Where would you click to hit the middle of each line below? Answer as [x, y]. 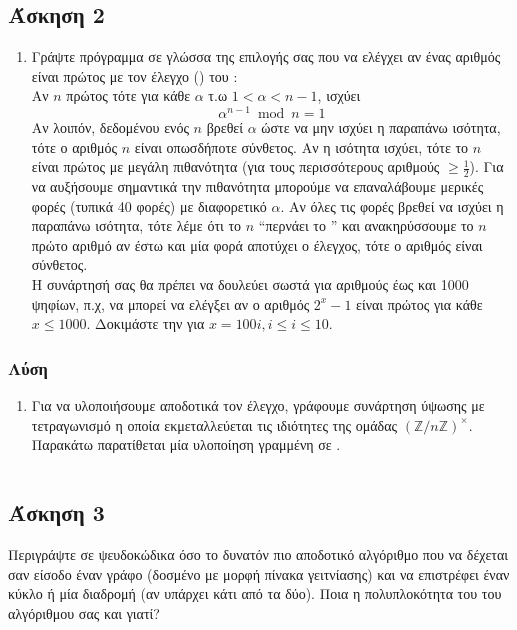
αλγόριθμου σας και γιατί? [84, 612]
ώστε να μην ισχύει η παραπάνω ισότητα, [381, 127]
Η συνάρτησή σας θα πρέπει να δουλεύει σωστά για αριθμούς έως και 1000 [250, 284]
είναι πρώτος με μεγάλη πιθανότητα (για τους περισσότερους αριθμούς [235, 166]
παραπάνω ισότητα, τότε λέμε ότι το [136, 225]
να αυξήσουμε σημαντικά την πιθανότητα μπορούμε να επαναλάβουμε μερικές [257, 186]
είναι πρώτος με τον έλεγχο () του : [134, 75]
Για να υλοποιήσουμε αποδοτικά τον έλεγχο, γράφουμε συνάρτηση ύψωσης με [258, 405]
